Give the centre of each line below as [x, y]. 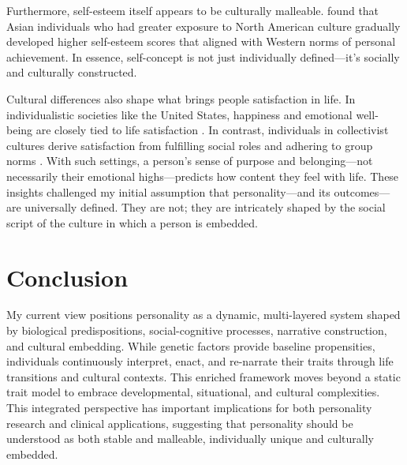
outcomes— [362, 191]
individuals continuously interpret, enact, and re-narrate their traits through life [200, 361]
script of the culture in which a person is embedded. [132, 222]
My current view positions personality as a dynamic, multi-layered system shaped [203, 315]
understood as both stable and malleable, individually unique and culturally [190, 439]
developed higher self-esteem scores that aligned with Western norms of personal [201, 41]
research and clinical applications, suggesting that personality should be [180, 423]
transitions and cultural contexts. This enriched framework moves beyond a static [203, 376]
